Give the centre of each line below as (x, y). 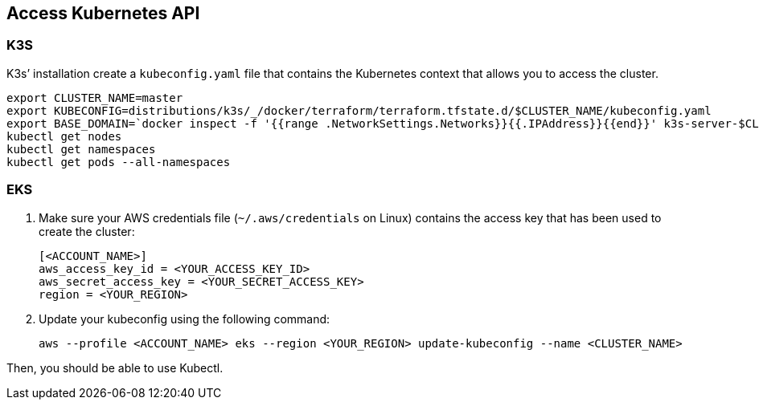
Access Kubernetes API (103, 13)
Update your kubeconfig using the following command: (185, 319)
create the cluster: (87, 231)
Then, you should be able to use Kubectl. (115, 367)
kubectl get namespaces (81, 149)
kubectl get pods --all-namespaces (119, 162)
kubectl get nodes (64, 136)
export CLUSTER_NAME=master (95, 97)
